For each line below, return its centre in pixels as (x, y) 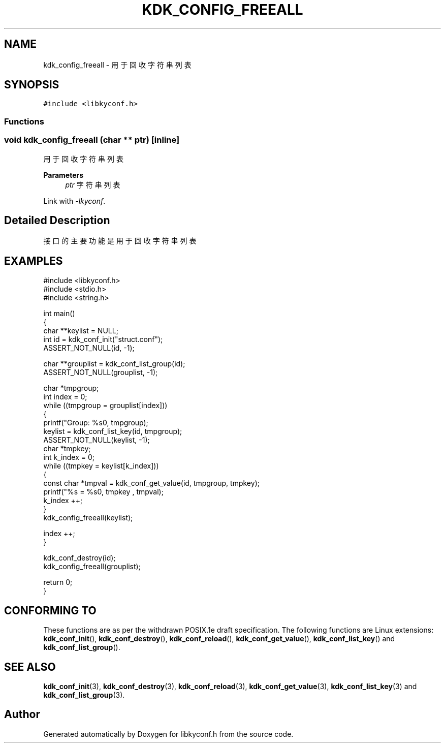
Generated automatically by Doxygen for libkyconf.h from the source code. (168, 734)
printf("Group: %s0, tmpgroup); (96, 423)
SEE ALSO (30, 667)
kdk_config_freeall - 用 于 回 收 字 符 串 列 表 (117, 65)
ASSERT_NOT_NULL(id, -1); (89, 348)
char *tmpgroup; (71, 388)
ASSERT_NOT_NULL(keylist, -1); (97, 440)
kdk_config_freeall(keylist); (88, 518)
